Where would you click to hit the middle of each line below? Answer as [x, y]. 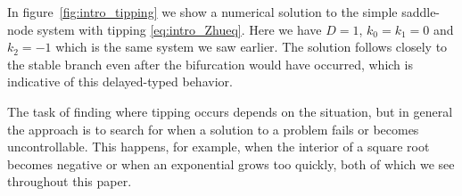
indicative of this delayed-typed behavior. [120, 82]
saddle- [421, 12]
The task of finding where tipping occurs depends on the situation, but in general [230, 111]
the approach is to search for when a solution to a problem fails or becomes [213, 129]
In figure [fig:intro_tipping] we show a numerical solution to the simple [202, 12]
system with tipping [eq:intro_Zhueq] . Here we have [179, 29]
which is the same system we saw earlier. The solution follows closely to [252, 47]
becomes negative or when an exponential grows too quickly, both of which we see [231, 163]
